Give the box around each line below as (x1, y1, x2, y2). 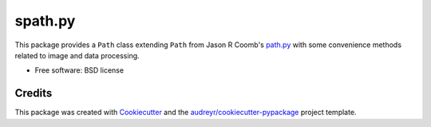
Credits (14, 86, 53, 100)
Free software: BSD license (34, 65, 124, 75)
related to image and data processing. (14, 50, 140, 60)
